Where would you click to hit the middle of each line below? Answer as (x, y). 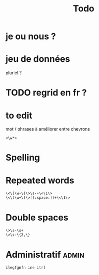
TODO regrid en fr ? (46, 93)
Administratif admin (45, 254)
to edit (19, 115)
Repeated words (40, 180)
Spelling (23, 158)
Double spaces (37, 217)
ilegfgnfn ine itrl (26, 268)
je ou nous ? (31, 36)
